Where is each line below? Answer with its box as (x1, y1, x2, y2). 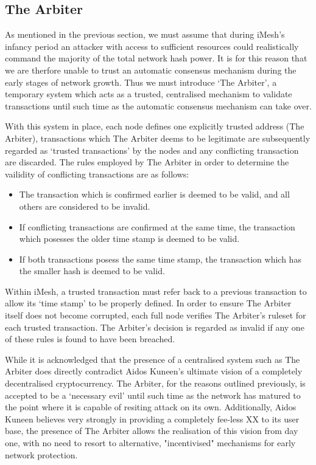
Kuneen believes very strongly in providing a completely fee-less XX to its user (5, 412, 300, 425)
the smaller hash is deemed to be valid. (19, 264, 165, 277)
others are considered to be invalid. (19, 199, 150, 212)
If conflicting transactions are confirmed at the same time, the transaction (19, 220, 295, 233)
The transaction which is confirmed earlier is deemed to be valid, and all (19, 188, 290, 201)
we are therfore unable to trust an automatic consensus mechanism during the (5, 63, 297, 76)
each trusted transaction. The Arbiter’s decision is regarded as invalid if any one (5, 320, 304, 333)
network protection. (5, 448, 78, 461)
